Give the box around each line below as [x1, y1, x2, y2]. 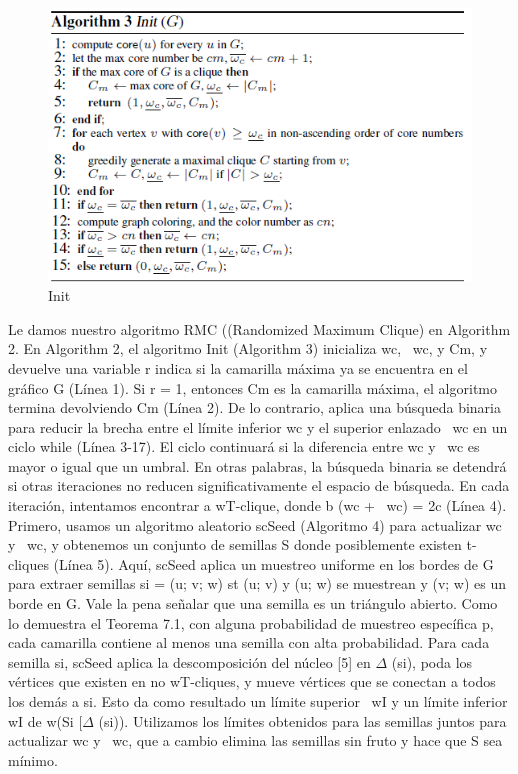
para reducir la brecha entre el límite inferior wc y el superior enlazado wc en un [8, 416, 508, 437]
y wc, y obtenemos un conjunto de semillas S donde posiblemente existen [8, 534, 462, 555]
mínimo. [8, 749, 58, 770]
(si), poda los [391, 651, 473, 672]
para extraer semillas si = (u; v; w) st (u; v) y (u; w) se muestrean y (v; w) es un [8, 573, 507, 594]
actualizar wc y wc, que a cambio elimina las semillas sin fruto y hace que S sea [8, 730, 503, 751]
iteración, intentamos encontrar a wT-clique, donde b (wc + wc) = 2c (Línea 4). [8, 495, 507, 516]
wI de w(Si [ [8, 710, 83, 731]
